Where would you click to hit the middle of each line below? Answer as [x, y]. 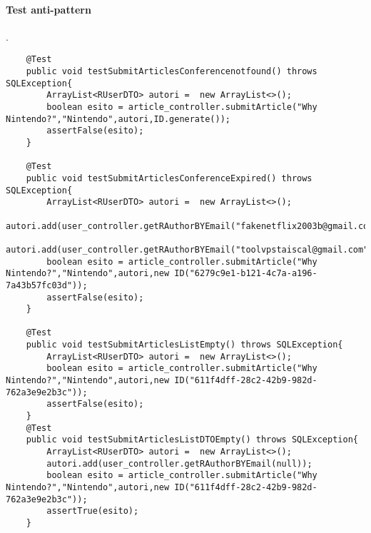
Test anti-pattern [49, 9]
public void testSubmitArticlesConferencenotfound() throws [172, 72]
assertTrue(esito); [93, 511]
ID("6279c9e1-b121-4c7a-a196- [246, 274]
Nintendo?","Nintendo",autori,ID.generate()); [118, 119]
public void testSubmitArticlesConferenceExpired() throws [169, 178]
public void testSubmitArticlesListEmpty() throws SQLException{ [184, 345]
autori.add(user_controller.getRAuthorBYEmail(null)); [179, 463]
